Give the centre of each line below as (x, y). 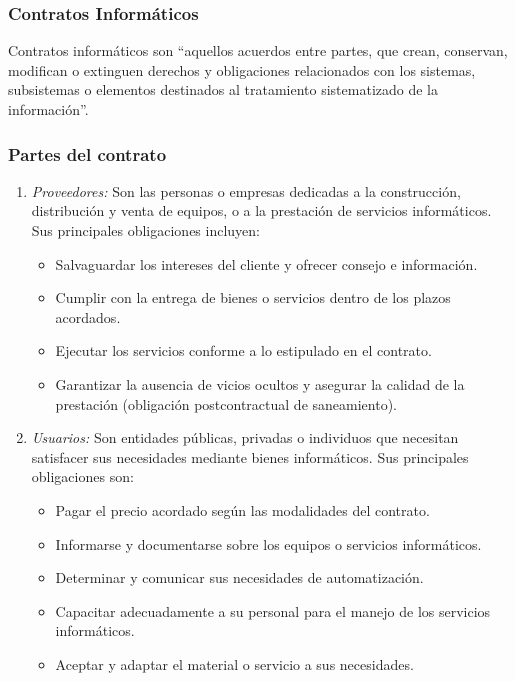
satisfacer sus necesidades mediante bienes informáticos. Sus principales (250, 456)
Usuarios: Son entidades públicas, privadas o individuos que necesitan (245, 437)
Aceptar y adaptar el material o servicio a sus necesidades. (234, 663)
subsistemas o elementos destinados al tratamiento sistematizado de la (223, 89)
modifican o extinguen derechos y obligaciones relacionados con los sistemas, (242, 69)
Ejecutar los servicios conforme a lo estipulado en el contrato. (243, 350)
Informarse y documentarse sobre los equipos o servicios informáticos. (268, 543)
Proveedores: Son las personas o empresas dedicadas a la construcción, (246, 190)
